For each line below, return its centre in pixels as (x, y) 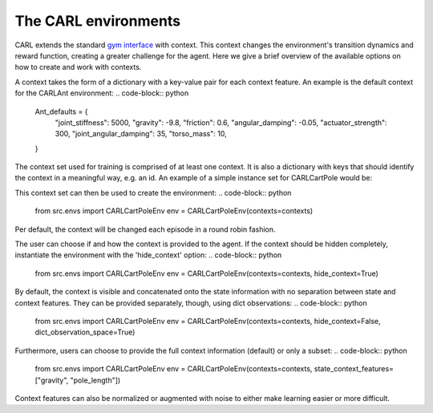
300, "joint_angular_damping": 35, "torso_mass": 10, (141, 134)
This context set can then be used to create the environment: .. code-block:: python (153, 192)
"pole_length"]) (95, 380)
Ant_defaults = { (61, 111)
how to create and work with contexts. (78, 67)
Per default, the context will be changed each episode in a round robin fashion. (145, 229)
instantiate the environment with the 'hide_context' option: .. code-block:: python (148, 255)
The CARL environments (97, 21)
